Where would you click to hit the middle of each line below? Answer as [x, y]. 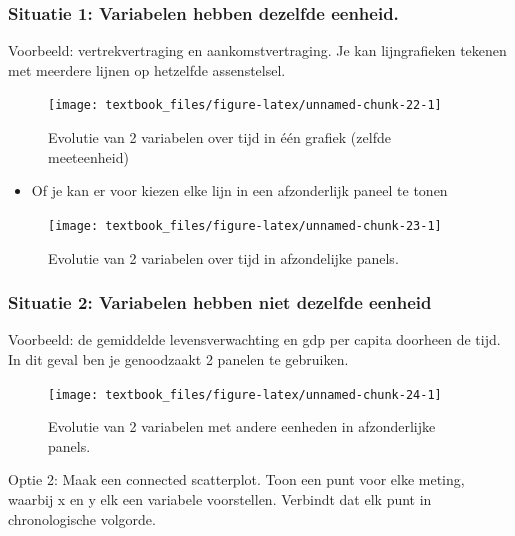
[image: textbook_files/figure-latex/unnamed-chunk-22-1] [245, 105]
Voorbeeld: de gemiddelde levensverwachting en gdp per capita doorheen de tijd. [254, 339]
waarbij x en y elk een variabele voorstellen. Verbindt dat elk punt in [220, 498]
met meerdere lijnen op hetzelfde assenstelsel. [147, 69]
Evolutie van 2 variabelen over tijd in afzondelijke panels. [223, 257]
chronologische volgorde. [82, 518]
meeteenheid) [88, 156]
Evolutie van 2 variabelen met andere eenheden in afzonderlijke [242, 426]
